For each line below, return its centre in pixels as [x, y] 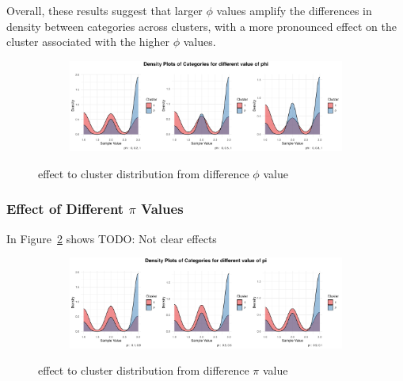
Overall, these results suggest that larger [105, 10]
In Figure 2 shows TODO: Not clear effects [112, 238]
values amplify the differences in [294, 10]
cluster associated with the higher [88, 42]
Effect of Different [65, 209]
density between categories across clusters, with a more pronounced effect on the [201, 26]
